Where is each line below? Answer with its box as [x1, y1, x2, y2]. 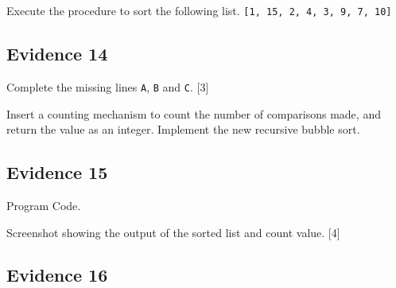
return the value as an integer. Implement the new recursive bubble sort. [6, 121, 360, 138]
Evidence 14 [6, 41, 108, 66]
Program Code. [6, 197, 81, 213]
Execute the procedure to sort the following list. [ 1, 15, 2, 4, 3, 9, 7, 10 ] [6, 2, 392, 18]
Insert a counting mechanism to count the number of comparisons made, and [6, 105, 381, 122]
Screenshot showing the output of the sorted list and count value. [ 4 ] [6, 224, 340, 240]
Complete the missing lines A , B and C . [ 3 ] [6, 78, 209, 95]
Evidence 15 [6, 160, 108, 185]
